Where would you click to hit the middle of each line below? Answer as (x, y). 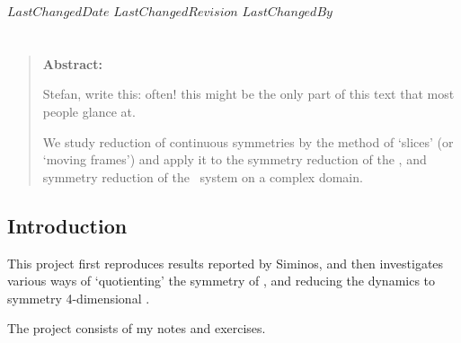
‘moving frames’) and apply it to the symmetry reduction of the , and (235, 159)
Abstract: (72, 63)
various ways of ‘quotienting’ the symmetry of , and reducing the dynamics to (222, 281)
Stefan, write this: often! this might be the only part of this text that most (248, 94)
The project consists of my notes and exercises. (137, 328)
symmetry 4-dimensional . (79, 298)
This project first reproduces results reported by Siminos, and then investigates (226, 263)
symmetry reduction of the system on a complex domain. (203, 176)
